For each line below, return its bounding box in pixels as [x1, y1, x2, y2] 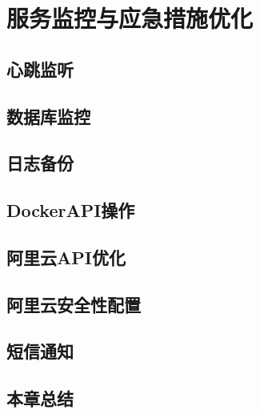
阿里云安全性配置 [6, 291, 141, 316]
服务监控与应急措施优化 [6, 2, 254, 34]
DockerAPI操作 [6, 198, 135, 223]
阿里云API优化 [6, 244, 126, 269]
